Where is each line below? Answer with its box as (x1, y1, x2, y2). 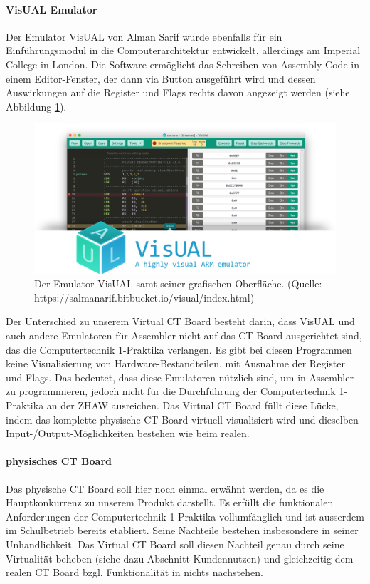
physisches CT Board (6, 454, 112, 468)
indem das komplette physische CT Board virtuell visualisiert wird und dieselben (6, 411, 359, 426)
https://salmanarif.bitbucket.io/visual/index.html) (34, 290, 255, 304)
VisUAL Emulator (6, 1, 97, 16)
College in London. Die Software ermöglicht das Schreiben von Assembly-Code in (6, 56, 359, 71)
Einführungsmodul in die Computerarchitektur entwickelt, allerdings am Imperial (6, 43, 361, 58)
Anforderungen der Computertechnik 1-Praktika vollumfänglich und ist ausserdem (6, 508, 364, 523)
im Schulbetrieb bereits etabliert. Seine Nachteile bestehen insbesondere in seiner (6, 523, 359, 538)
